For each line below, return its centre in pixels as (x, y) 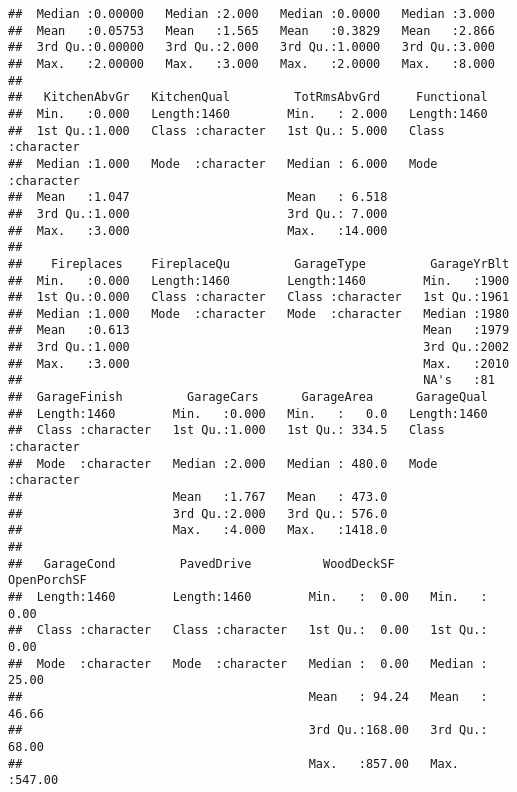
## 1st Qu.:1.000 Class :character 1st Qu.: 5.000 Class (226, 130)
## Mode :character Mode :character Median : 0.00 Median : (248, 663)
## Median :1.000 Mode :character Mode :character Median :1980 (259, 313)
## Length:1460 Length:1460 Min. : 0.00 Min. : (248, 596)
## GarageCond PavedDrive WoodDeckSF (201, 563)
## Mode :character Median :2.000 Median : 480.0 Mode (223, 463)
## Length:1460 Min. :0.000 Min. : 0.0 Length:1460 (248, 413)
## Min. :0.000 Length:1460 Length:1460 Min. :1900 (259, 280)
